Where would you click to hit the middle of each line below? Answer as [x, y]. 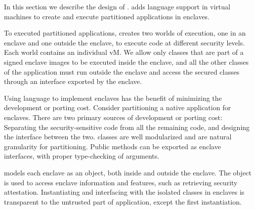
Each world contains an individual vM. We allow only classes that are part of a [124, 52]
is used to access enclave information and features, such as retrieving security [121, 182]
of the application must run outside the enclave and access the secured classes [122, 71]
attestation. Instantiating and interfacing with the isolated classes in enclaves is [124, 192]
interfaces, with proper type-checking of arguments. [82, 156]
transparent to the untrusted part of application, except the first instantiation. [123, 201]
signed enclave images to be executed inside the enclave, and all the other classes [127, 62]
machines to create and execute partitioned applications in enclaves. [107, 16]
